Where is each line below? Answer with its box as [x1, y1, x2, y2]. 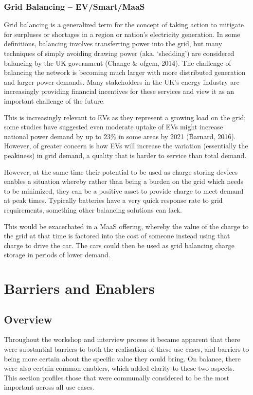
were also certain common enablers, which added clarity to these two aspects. [4, 363, 235, 373]
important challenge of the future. [4, 95, 105, 106]
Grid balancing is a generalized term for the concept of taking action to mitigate [4, 19, 244, 30]
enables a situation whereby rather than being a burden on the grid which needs [4, 176, 244, 186]
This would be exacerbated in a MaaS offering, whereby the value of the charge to [4, 221, 249, 231]
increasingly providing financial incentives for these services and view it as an [4, 86, 235, 96]
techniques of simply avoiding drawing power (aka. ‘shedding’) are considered [4, 48, 235, 58]
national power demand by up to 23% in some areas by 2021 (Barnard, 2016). [4, 131, 236, 141]
